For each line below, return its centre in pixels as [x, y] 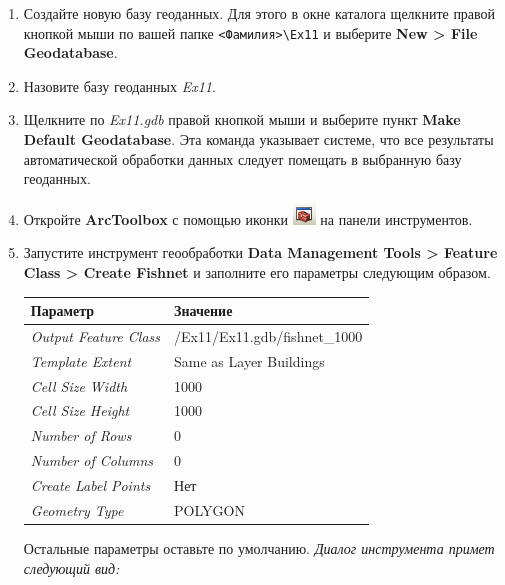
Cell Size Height [80, 410]
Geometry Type [77, 509]
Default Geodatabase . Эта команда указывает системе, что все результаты [258, 139]
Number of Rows [81, 435]
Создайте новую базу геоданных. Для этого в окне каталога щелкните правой [259, 13]
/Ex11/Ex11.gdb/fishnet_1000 [268, 335]
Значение [203, 310]
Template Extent [81, 360]
